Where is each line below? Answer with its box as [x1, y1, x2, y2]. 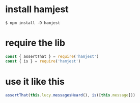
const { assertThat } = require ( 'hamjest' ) [5, 54, 99, 59]
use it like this [5, 76, 65, 87]
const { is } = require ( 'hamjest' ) [5, 58, 81, 64]
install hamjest [5, 4, 69, 15]
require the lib [5, 37, 65, 49]
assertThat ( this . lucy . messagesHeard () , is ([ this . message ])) [5, 92, 136, 97]
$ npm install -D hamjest [5, 20, 60, 25]
